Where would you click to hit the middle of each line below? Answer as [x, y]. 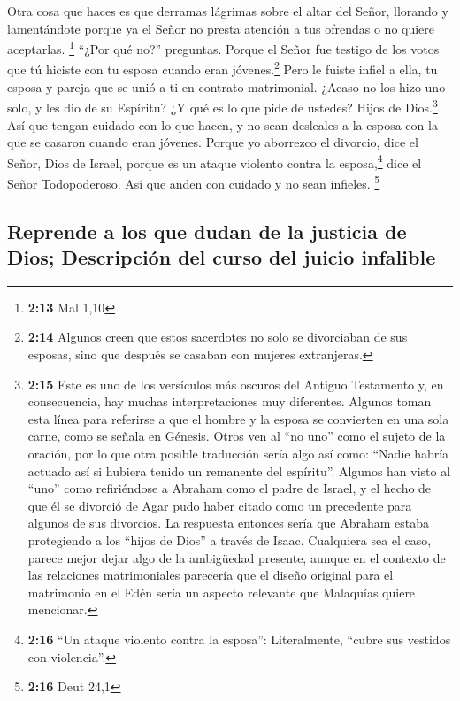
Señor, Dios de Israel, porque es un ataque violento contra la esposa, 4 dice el [215, 161]
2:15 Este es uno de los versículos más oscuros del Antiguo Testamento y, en [236, 384]
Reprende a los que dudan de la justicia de [207, 231]
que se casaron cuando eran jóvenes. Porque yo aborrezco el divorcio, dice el [213, 142]
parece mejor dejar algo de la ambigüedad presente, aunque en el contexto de [237, 557]
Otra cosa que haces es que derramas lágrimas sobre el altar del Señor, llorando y [228, 11]
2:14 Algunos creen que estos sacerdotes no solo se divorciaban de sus [218, 337]
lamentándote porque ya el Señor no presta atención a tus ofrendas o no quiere [221, 28]
